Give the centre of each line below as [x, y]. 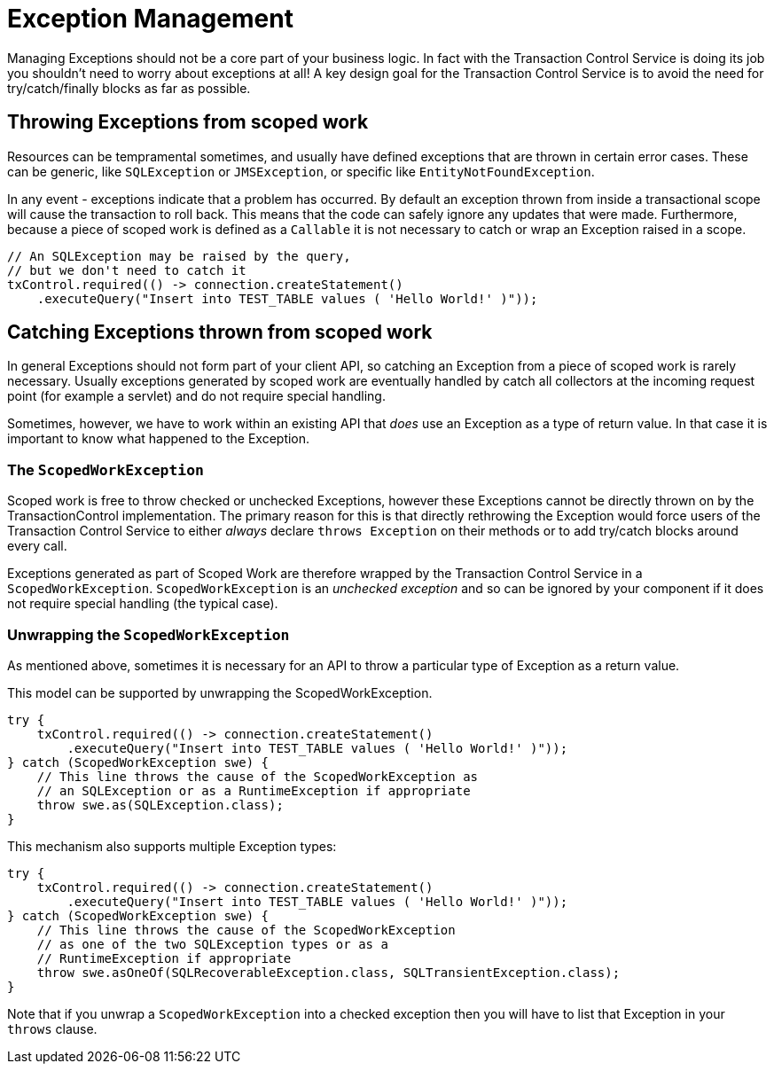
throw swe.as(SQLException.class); [160, 805]
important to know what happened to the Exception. [159, 439]
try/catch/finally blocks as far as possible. [129, 88]
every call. [37, 546]
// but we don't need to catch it [127, 270]
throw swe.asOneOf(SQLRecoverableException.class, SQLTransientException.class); [328, 972]
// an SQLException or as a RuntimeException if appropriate [254, 790]
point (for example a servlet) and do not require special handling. [196, 396]
